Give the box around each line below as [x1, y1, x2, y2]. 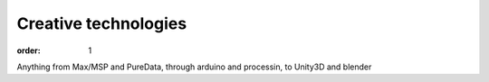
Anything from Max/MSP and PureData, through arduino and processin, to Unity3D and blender [16, 61, 372, 72]
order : [16, 45, 41, 56]
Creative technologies [16, 14, 187, 33]
